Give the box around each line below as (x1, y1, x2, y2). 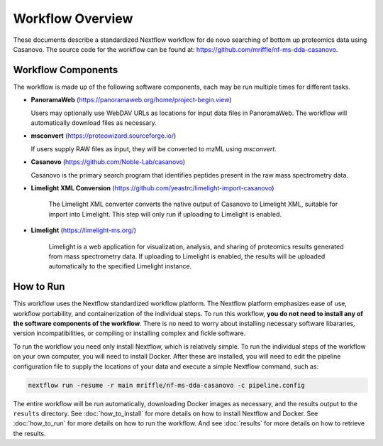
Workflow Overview (13, 11, 133, 26)
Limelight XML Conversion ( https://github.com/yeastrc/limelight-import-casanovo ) (30, 183, 274, 192)
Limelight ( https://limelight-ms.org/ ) (30, 226, 137, 234)
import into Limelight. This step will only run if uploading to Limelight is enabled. (48, 210, 282, 218)
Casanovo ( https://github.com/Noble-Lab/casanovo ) (30, 158, 186, 166)
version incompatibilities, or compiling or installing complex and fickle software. (13, 329, 246, 337)
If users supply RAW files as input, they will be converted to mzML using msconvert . (30, 144, 277, 153)
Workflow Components (13, 64, 118, 76)
